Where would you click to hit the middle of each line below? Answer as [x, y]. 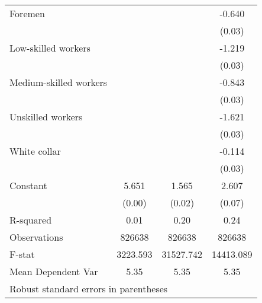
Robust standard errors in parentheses [89, 288]
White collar [35, 151]
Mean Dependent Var [54, 271]
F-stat [22, 254]
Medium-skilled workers [59, 82]
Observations [36, 237]
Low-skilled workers [50, 48]
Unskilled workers [46, 117]
